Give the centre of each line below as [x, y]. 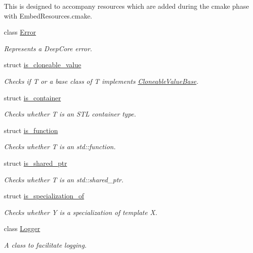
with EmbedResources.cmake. [48, 15]
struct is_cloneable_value [43, 65]
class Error [20, 32]
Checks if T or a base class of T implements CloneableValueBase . [101, 81]
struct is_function [31, 130]
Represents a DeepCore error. [48, 48]
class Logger [22, 228]
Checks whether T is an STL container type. [70, 114]
